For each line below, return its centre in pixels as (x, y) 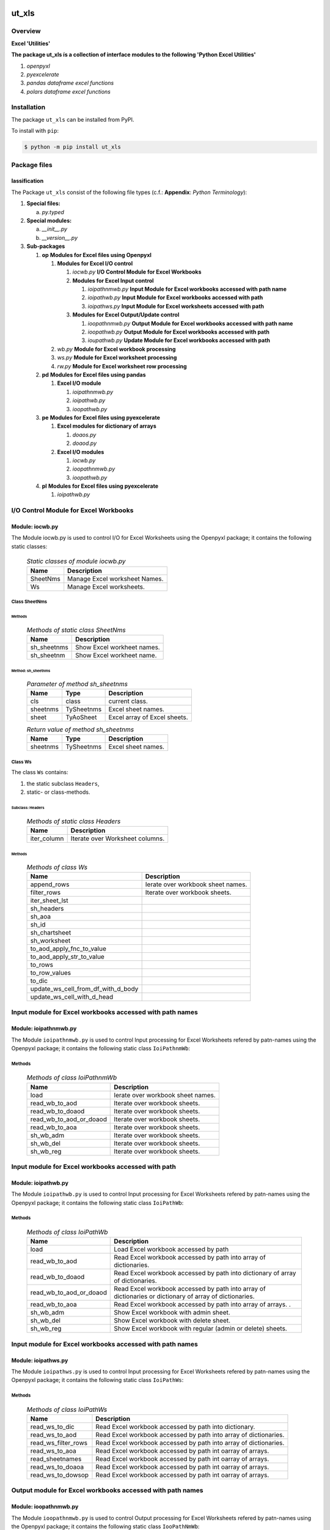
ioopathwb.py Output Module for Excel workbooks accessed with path (179, 332)
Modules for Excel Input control (113, 280)
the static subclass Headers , (63, 783)
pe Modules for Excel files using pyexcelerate (101, 417)
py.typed (53, 212)
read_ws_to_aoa (53, 1451)
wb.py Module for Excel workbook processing (116, 349)
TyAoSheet (81, 717)
